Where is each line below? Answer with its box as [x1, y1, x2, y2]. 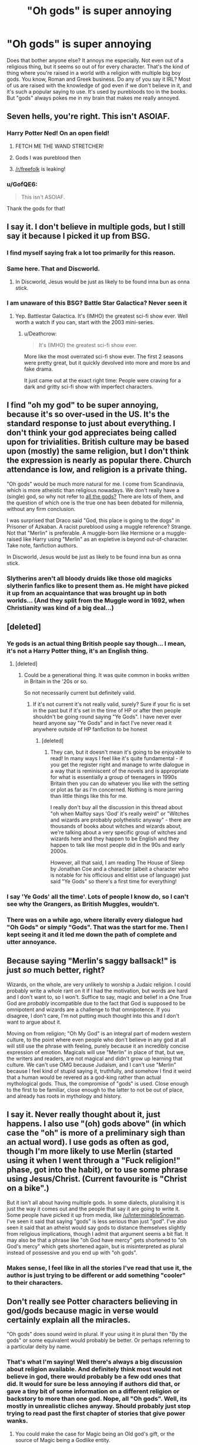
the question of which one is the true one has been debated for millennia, [6, 499, 184, 506]
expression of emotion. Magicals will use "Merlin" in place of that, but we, [6, 1048, 185, 1055]
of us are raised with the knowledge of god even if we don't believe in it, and [6, 81, 192, 89]
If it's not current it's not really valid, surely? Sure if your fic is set [32, 701, 190, 708]
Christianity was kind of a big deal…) [6, 603, 114, 612]
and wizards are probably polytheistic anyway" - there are [50, 816, 192, 823]
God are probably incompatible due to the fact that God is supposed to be [6, 999, 186, 1007]
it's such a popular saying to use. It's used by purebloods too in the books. [6, 88, 187, 95]
